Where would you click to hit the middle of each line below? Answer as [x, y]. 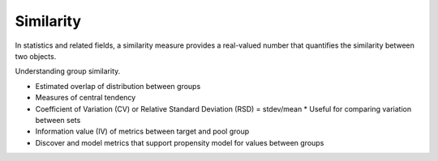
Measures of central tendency [86, 98]
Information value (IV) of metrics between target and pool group [142, 131]
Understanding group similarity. [68, 71]
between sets [58, 120]
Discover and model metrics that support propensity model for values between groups [180, 142]
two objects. [36, 56]
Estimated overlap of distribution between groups [118, 86]
